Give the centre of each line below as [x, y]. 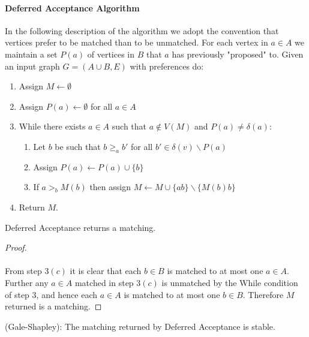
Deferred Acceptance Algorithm [72, 7]
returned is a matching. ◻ [53, 306]
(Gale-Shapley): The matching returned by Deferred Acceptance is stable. [140, 326]
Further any [27, 282]
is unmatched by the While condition [230, 282]
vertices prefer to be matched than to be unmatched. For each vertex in [136, 42]
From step [23, 271]
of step [17, 294]
